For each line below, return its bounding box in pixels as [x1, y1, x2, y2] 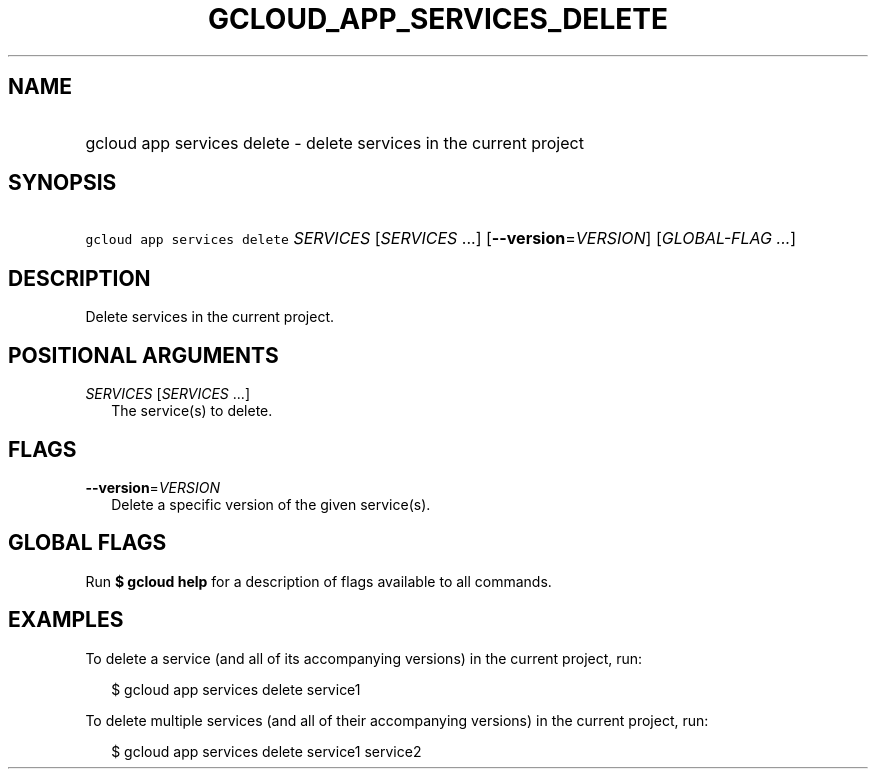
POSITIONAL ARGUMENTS [8, 342, 279, 368]
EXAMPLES [8, 607, 124, 633]
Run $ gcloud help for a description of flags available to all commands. [85, 572, 552, 590]
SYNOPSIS [8, 170, 117, 196]
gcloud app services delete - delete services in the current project [85, 132, 584, 153]
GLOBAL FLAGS [8, 530, 167, 556]
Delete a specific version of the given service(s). [111, 495, 431, 513]
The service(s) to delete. [111, 402, 273, 420]
